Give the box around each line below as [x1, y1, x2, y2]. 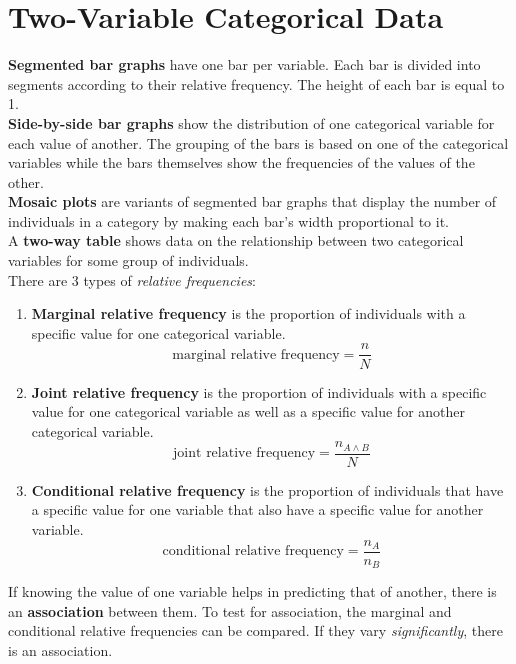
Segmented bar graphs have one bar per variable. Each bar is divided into [8, 54, 481, 75]
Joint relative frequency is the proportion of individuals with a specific [31, 381, 487, 402]
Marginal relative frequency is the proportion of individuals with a [31, 303, 466, 324]
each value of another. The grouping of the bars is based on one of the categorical [8, 132, 509, 153]
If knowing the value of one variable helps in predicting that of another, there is [8, 581, 497, 602]
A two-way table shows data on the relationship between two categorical [8, 230, 464, 251]
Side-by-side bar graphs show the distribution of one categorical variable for [8, 112, 495, 133]
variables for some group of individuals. [8, 250, 249, 271]
